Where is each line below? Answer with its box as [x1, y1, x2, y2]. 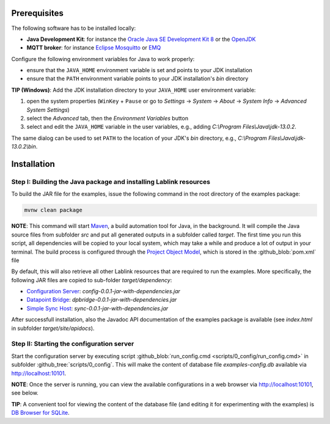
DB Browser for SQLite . [11, 409, 70, 417]
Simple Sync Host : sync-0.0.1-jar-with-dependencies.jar [26, 304, 169, 312]
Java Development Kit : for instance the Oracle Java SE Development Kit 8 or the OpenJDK [26, 35, 256, 43]
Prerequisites [11, 8, 64, 18]
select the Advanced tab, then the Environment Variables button [26, 115, 189, 122]
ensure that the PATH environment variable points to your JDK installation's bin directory [26, 75, 249, 82]
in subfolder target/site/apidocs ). [11, 324, 95, 332]
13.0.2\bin [11, 143, 37, 150]
